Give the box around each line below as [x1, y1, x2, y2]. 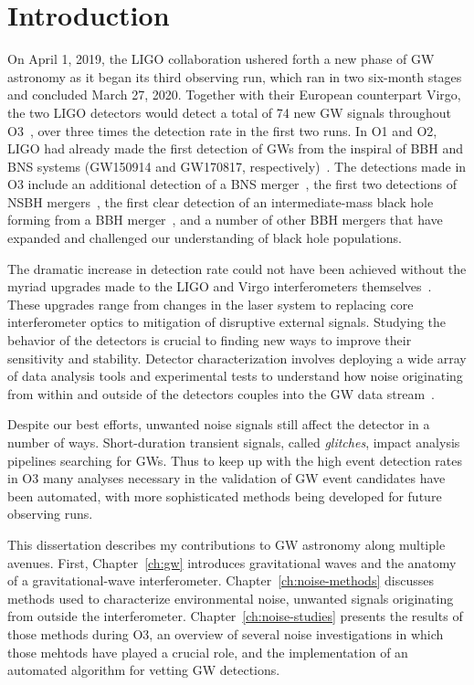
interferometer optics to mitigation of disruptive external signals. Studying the [7, 312, 447, 332]
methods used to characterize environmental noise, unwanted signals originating [7, 588, 454, 607]
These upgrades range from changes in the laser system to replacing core [7, 294, 414, 313]
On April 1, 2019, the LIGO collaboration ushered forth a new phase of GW [7, 49, 435, 68]
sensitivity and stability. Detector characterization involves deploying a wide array [7, 348, 467, 367]
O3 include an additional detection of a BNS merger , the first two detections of [7, 174, 458, 194]
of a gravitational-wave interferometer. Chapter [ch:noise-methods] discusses [7, 571, 434, 590]
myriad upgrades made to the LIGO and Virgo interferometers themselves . [7, 277, 432, 296]
